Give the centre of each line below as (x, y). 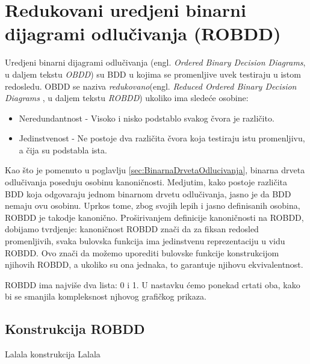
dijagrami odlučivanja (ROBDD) (143, 33)
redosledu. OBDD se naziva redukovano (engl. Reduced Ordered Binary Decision (151, 86)
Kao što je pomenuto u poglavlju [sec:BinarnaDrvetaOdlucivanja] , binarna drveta (155, 170)
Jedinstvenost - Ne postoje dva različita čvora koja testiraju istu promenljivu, (162, 138)
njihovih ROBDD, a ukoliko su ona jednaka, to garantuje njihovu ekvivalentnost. (154, 264)
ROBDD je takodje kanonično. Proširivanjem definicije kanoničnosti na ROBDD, (154, 217)
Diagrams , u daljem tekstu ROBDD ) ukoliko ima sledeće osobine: (127, 98)
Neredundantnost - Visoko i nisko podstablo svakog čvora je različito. (147, 118)
